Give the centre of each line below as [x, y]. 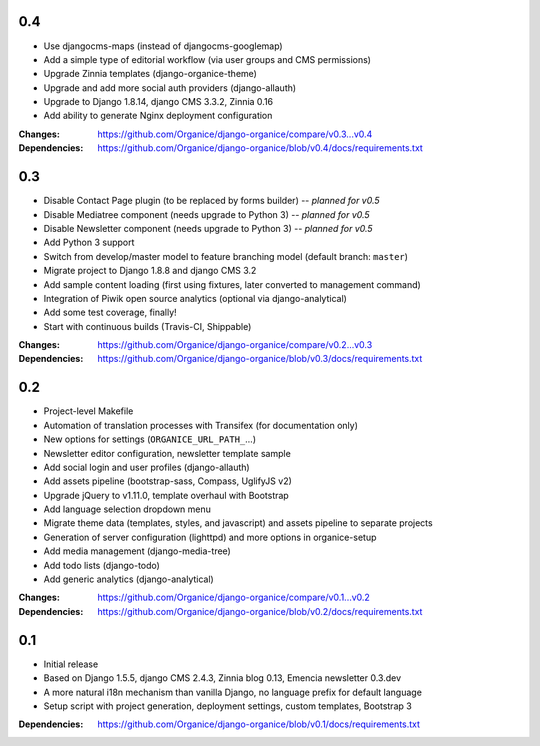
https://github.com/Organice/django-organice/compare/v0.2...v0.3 [235, 345]
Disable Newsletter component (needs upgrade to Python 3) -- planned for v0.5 [208, 228]
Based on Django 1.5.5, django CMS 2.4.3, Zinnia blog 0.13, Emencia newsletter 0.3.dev [222, 678]
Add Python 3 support [89, 242]
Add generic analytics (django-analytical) [128, 579]
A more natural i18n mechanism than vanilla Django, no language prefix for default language [232, 692]
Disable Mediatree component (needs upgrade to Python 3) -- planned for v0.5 [206, 214]
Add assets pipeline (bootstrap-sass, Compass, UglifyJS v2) [167, 481]
